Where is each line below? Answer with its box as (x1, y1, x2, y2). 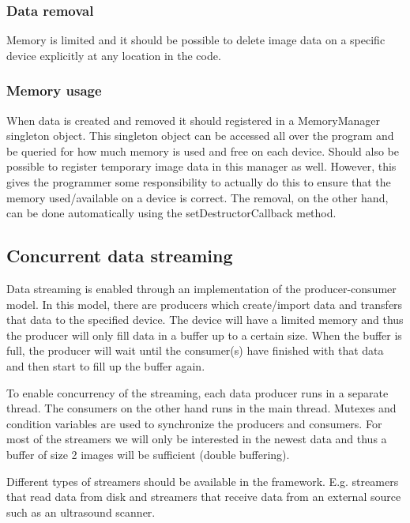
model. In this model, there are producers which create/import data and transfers (6, 295, 403, 312)
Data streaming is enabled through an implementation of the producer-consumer (6, 280, 397, 296)
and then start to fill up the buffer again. (6, 357, 205, 374)
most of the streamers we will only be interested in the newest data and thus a (6, 431, 387, 447)
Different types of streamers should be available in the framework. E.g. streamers (6, 472, 399, 489)
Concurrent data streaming (6, 243, 233, 268)
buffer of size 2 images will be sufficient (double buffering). (6, 446, 290, 462)
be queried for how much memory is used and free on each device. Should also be (6, 142, 399, 159)
